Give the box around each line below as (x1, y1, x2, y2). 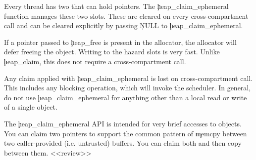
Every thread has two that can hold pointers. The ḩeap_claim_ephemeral (4, 1, 229, 11)
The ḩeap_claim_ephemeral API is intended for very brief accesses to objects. (4, 118, 242, 128)
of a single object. (4, 102, 57, 112)
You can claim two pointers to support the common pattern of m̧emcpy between (4, 128, 247, 138)
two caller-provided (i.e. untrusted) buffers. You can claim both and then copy (4, 138, 242, 148)
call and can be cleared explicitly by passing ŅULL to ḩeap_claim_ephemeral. (4, 20, 243, 31)
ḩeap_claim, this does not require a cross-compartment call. (4, 56, 186, 66)
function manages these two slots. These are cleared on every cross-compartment (4, 10, 249, 21)
